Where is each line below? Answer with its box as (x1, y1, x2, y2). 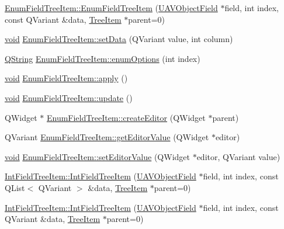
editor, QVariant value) (196, 150, 280, 162)
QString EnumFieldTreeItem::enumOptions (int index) (5, 52, 200, 64)
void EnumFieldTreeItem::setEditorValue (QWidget (5, 150, 190, 162)
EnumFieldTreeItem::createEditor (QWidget (46, 111, 206, 123)
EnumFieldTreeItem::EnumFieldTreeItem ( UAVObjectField (5, 2, 218, 13)
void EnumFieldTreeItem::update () (5, 91, 133, 103)
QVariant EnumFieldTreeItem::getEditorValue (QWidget (5, 131, 209, 143)
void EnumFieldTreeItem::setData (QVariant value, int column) (5, 33, 233, 45)
